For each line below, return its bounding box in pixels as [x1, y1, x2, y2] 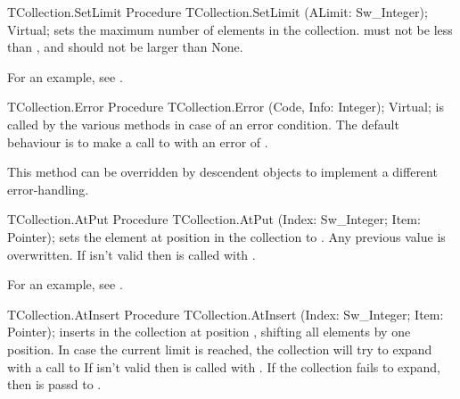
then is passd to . [7, 375, 102, 394]
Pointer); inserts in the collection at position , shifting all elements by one [7, 322, 411, 341]
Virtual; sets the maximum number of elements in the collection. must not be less [7, 20, 453, 38]
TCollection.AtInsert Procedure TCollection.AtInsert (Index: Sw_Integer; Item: [7, 304, 444, 323]
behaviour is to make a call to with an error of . [7, 132, 268, 151]
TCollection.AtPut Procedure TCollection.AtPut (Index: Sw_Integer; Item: [7, 210, 421, 229]
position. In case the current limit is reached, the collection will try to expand [7, 339, 432, 358]
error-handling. [7, 179, 89, 198]
